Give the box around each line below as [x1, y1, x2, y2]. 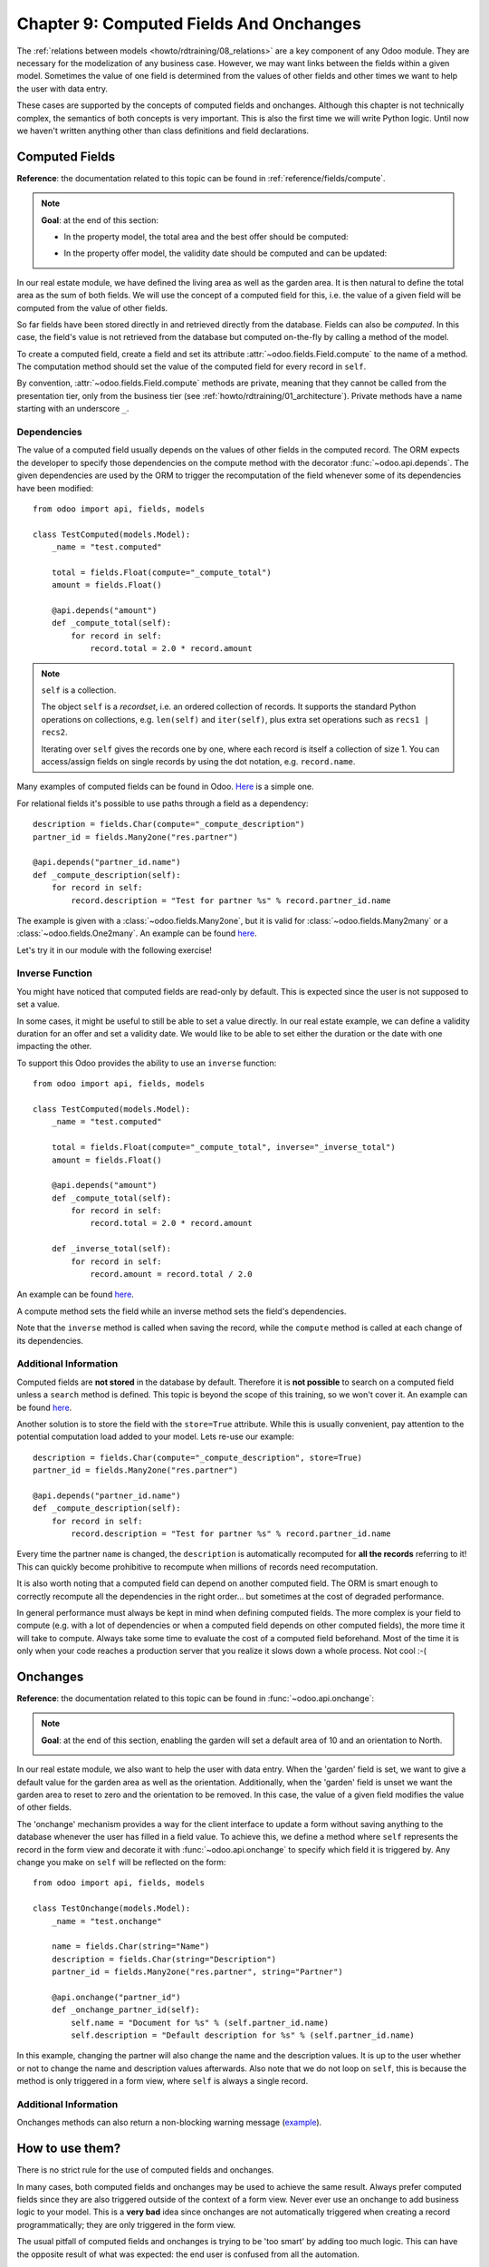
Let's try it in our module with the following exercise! [16, 944, 213, 956]
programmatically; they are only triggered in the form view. [16, 2219, 235, 2230]
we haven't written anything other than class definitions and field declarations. [16, 125, 310, 136]
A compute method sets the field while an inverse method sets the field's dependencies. [16, 1306, 347, 1317]
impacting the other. [16, 1041, 92, 1052]
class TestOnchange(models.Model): [33, 1903, 191, 1913]
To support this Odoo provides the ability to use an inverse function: [16, 1057, 277, 1068]
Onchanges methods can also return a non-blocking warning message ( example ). [16, 2117, 322, 2128]
